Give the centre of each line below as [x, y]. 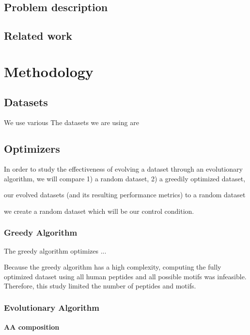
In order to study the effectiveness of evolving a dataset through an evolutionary [123, 168]
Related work [38, 36]
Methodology [49, 71]
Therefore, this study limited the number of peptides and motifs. [100, 286]
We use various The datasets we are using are [71, 122]
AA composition [32, 327]
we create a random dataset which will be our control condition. [99, 211]
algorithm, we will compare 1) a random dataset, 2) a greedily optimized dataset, [125, 178]
